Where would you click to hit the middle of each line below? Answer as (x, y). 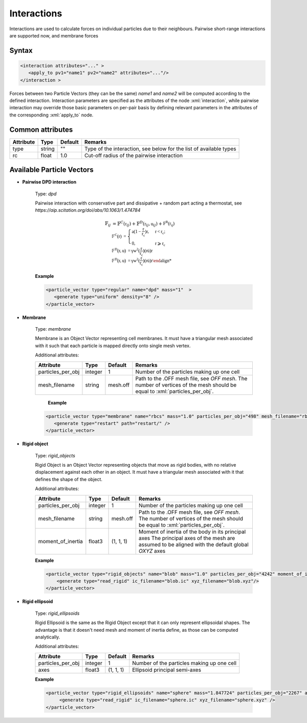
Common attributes (41, 129)
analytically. (48, 637)
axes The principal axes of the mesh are (187, 538)
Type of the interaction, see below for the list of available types (160, 149)
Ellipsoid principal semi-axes (167, 670)
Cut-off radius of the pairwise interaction (134, 155)
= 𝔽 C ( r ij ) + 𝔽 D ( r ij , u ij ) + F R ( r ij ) (144, 224)
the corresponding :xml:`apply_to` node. (51, 115)
